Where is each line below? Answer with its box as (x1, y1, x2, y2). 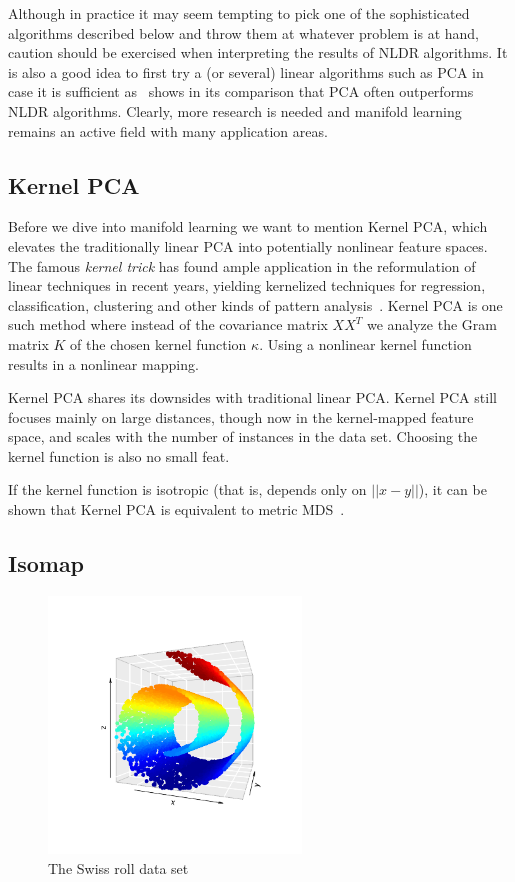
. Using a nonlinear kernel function (259, 333, 472, 354)
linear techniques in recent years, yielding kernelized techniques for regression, (8, 275, 486, 296)
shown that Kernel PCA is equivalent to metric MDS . (8, 499, 345, 520)
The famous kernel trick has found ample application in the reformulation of (8, 255, 476, 276)
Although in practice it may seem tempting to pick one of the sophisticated (8, 3, 470, 23)
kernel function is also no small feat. (8, 445, 230, 466)
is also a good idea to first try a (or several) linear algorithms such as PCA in (8, 61, 484, 82)
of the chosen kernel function (70, 333, 247, 354)
